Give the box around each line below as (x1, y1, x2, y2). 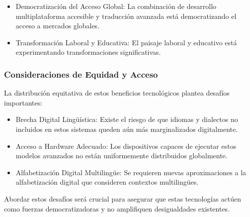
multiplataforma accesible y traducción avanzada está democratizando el (15, 10, 237, 21)
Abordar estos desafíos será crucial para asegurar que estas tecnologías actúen (4, 193, 241, 204)
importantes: (4, 97, 43, 108)
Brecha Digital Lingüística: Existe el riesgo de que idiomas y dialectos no (15, 114, 238, 124)
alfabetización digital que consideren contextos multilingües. (15, 177, 199, 187)
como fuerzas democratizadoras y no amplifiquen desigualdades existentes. (4, 203, 230, 214)
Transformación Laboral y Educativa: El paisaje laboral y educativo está (15, 37, 237, 47)
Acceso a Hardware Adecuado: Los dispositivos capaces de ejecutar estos (15, 140, 237, 151)
